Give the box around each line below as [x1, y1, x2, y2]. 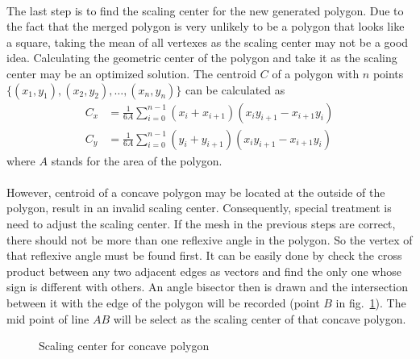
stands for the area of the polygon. [51, 152, 222, 169]
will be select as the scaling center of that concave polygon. [113, 310, 406, 327]
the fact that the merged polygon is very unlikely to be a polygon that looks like [6, 18, 405, 35]
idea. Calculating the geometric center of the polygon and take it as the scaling [6, 49, 397, 66]
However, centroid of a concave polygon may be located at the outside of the [6, 183, 385, 200]
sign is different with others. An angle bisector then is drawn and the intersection [6, 278, 409, 295]
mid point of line [6, 310, 89, 327]
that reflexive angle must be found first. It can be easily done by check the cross [6, 247, 402, 264]
